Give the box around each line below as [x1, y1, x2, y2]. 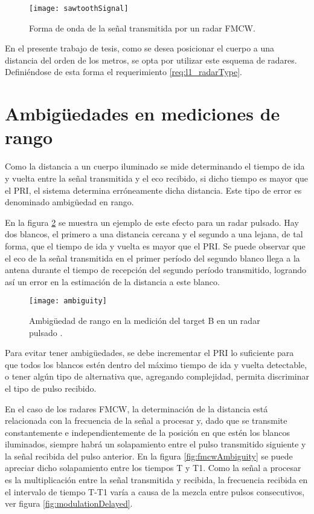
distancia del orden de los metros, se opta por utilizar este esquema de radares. [5, 53, 297, 66]
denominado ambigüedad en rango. [5, 196, 134, 208]
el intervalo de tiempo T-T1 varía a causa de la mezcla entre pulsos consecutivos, [5, 485, 305, 498]
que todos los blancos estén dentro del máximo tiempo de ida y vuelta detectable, [5, 358, 307, 371]
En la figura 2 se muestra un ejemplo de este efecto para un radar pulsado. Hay [5, 216, 299, 228]
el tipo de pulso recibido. [5, 381, 97, 394]
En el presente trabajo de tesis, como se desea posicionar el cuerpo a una [5, 42, 275, 54]
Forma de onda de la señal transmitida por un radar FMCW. [29, 21, 255, 34]
